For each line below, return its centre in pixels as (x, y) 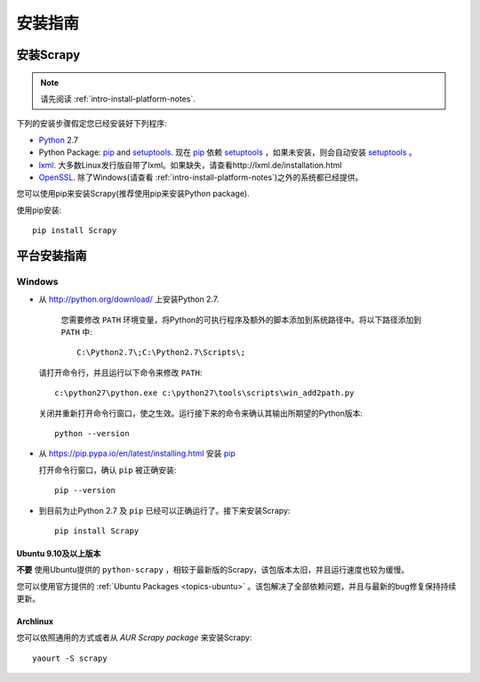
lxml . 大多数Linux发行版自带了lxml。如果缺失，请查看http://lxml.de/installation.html (190, 165)
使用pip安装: (39, 210)
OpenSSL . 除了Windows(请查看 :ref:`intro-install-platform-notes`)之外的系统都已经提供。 (201, 177)
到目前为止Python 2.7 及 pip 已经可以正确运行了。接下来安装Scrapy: (164, 510)
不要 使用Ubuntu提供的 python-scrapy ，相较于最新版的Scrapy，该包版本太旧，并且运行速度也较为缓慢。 (213, 570)
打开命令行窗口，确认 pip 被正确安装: (108, 470)
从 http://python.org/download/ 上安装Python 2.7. (129, 299)
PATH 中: (76, 332)
